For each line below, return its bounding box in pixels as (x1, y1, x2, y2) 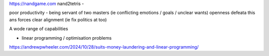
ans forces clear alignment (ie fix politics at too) (9, 16, 107, 22)
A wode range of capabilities (9, 26, 68, 32)
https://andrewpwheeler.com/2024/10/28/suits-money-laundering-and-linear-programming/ (9, 44, 199, 50)
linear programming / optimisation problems (21, 35, 112, 41)
